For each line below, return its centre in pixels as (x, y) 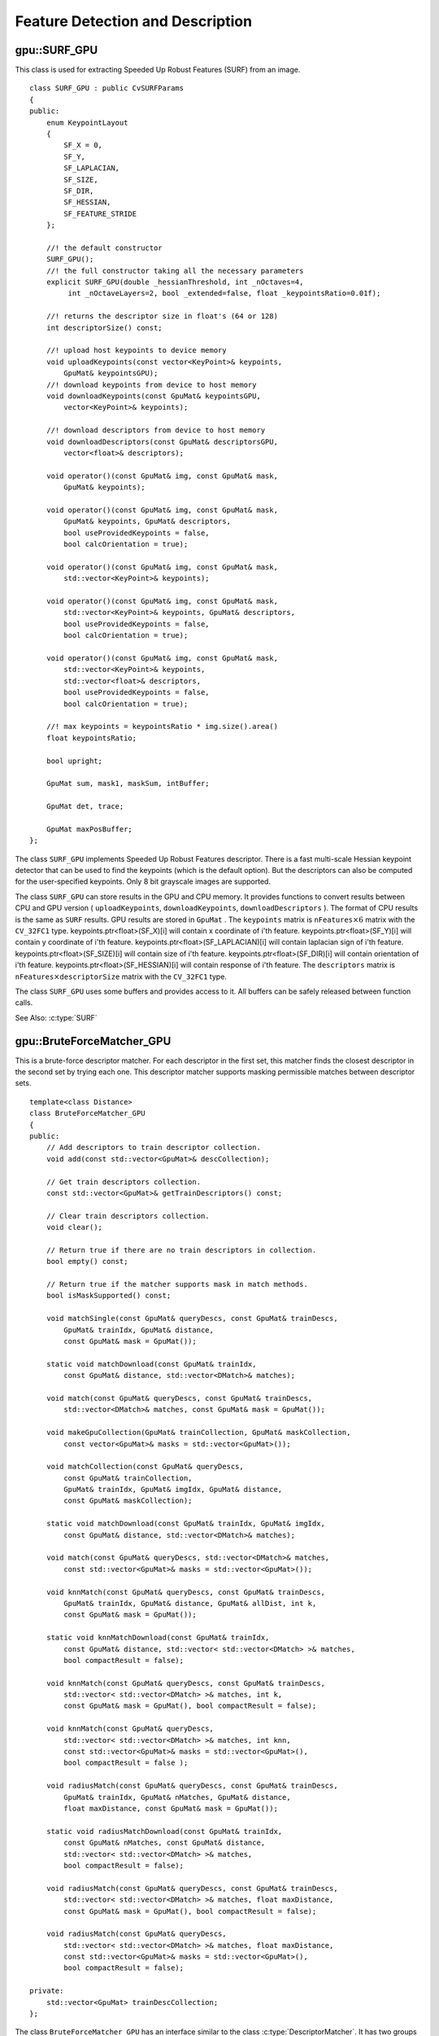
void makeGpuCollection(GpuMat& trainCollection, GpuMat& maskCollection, (198, 1433)
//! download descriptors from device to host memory (156, 430)
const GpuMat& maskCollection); (128, 1501)
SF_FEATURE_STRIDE (100, 213)
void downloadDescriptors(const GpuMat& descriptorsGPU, (162, 441)
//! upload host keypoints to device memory (136, 351)
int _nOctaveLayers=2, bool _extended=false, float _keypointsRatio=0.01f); (224, 294)
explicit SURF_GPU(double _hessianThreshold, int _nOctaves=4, (175, 282)
